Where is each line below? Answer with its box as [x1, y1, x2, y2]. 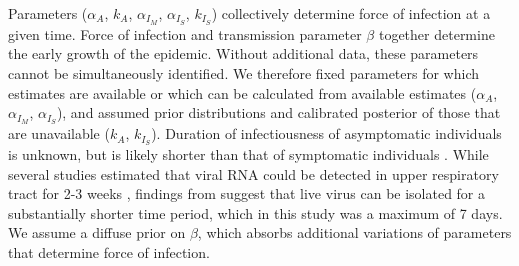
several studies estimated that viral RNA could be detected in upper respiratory [8, 163, 499, 184]
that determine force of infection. [8, 241, 210, 262]
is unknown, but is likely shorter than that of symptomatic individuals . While [8, 143, 489, 164]
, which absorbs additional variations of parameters [197, 222, 512, 243]
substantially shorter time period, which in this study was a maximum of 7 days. [8, 202, 503, 223]
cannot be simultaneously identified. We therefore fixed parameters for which [8, 63, 480, 84]
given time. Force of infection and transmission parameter [8, 23, 362, 44]
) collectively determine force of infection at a [211, 3, 491, 23]
